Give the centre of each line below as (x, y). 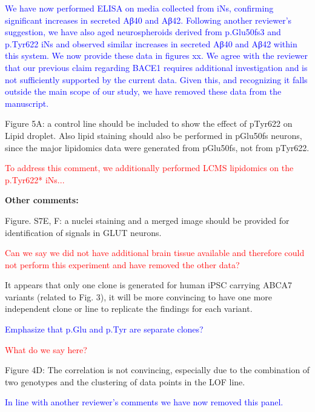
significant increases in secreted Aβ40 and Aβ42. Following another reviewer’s (148, 20)
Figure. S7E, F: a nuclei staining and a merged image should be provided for (147, 220)
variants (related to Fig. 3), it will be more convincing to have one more (139, 296)
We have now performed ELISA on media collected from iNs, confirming (139, 8)
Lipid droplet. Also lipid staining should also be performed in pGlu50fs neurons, (154, 135)
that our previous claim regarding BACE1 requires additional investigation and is (156, 67)
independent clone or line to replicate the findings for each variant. (129, 309)
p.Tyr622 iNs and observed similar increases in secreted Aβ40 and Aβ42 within (151, 43)
